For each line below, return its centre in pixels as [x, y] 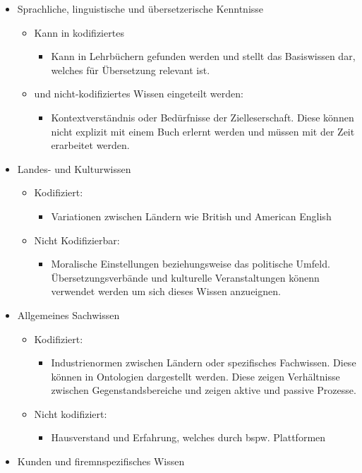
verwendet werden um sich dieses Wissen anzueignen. [166, 291]
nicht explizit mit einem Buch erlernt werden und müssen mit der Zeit [203, 131]
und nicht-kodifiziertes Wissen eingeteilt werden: [139, 94]
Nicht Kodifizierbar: [77, 240]
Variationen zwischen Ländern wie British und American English [191, 216]
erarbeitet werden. [90, 145]
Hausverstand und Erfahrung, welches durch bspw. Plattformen [188, 437]
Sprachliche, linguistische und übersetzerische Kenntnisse [140, 8]
